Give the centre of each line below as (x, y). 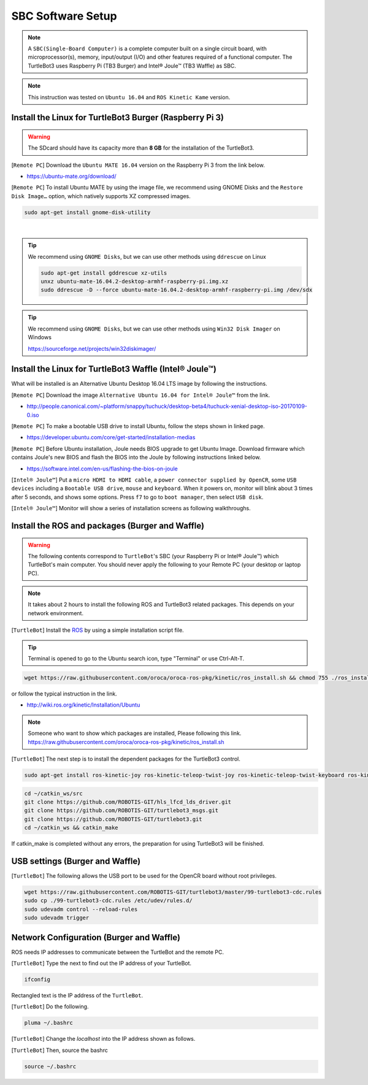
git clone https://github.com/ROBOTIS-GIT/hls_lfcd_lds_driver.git (128, 802)
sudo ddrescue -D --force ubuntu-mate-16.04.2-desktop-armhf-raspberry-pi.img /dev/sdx (177, 290)
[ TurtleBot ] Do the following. (50, 1006)
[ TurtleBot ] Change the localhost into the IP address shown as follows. (103, 1039)
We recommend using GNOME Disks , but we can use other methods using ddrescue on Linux (147, 256)
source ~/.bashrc (50, 1066)
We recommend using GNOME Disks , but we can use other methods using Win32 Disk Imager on (154, 329)
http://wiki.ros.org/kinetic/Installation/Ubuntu (83, 705)
